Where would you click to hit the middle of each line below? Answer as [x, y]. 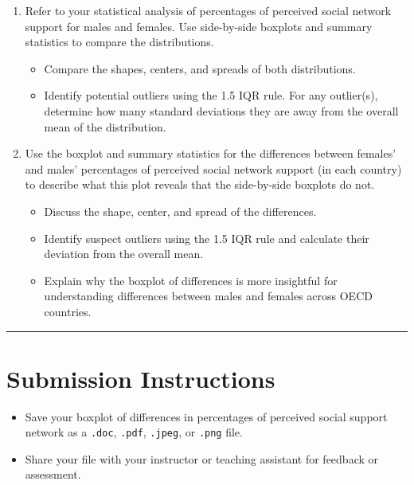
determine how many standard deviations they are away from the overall [221, 110]
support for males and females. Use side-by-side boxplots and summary [199, 26]
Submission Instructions [141, 378]
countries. [68, 311]
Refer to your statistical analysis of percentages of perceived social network [208, 10]
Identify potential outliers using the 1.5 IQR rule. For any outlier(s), [211, 95]
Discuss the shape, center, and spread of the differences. [180, 211]
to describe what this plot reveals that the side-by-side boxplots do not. [200, 184]
